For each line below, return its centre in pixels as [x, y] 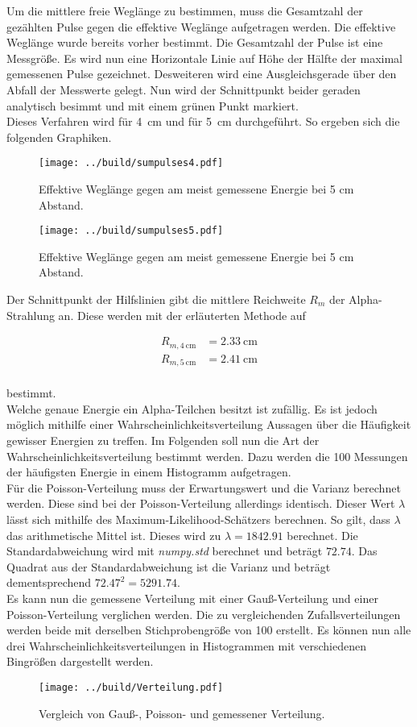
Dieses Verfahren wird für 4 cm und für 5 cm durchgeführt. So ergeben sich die [203, 121]
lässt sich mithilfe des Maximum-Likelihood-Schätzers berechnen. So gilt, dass [198, 519]
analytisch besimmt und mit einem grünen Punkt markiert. [153, 105]
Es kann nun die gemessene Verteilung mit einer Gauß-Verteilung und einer [192, 598]
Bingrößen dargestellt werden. [80, 661]
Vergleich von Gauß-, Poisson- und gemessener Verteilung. [182, 713]
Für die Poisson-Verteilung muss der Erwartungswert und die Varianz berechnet [204, 487]
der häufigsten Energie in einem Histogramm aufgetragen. [149, 472]
